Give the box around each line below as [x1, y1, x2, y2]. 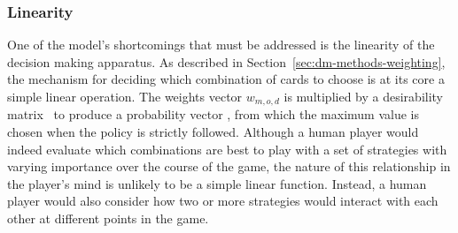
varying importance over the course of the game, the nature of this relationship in [7, 157, 451, 176]
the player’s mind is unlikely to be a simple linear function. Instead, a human [7, 174, 427, 192]
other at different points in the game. [7, 209, 209, 228]
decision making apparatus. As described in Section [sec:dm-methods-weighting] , [7, 52, 446, 71]
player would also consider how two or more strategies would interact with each [7, 192, 439, 210]
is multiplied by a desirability [283, 87, 443, 105]
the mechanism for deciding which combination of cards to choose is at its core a [7, 70, 445, 88]
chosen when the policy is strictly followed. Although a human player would [7, 123, 419, 141]
